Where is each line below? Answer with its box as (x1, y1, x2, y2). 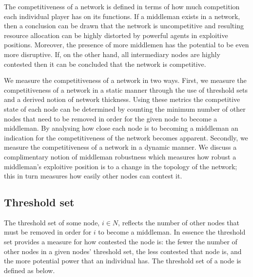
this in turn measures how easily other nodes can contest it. (4, 171, 182, 181)
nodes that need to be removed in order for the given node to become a (4, 113, 217, 123)
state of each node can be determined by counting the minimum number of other (4, 103, 246, 114)
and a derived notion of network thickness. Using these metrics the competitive (4, 94, 240, 104)
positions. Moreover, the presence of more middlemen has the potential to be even (4, 40, 249, 50)
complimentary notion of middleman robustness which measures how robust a (4, 151, 236, 161)
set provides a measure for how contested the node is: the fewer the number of (4, 237, 237, 247)
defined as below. (4, 265, 55, 275)
